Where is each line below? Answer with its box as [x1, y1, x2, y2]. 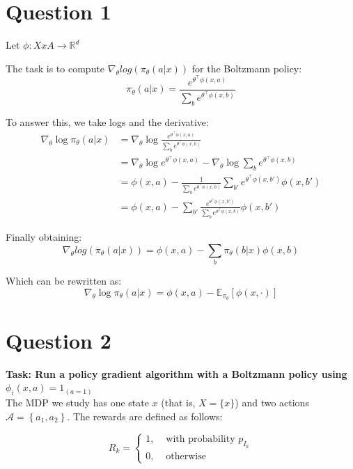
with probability [166, 434, 235, 445]
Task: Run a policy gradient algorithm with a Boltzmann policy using [6, 366, 347, 381]
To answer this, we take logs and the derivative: [6, 114, 209, 129]
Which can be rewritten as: [6, 273, 122, 288]
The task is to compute [6, 61, 105, 75]
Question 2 [6, 326, 111, 354]
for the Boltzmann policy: [191, 61, 302, 75]
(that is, [161, 395, 196, 409]
